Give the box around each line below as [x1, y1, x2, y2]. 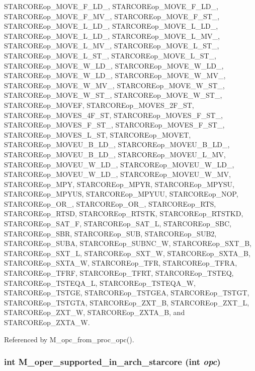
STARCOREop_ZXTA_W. [4, 317, 90, 327]
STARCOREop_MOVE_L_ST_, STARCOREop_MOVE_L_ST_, [4, 50, 217, 60]
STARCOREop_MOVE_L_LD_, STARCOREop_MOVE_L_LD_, [4, 21, 218, 31]
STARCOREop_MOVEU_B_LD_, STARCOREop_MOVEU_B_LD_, [4, 139, 230, 150]
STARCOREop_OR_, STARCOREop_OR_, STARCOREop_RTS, [4, 198, 216, 209]
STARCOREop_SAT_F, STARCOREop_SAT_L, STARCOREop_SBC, [4, 218, 231, 229]
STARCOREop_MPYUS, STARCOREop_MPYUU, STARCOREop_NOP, [4, 189, 238, 199]
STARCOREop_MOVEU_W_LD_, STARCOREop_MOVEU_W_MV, [4, 169, 231, 179]
